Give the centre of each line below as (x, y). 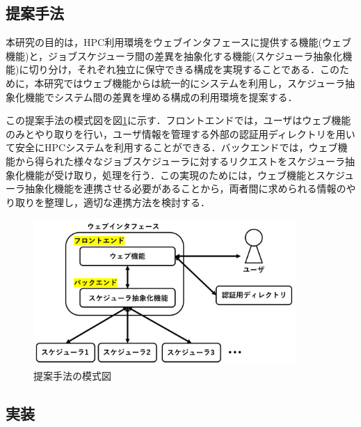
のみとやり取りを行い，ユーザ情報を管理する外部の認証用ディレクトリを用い (180, 133)
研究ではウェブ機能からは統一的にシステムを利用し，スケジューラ (194, 83)
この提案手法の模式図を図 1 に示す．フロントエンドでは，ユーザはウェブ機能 (178, 120)
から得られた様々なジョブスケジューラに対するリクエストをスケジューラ (180, 161)
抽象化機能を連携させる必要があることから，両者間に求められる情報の (185, 188)
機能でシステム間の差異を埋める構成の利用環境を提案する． (161, 96)
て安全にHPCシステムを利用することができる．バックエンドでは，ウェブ (172, 147)
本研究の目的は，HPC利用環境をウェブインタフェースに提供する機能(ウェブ (178, 42)
